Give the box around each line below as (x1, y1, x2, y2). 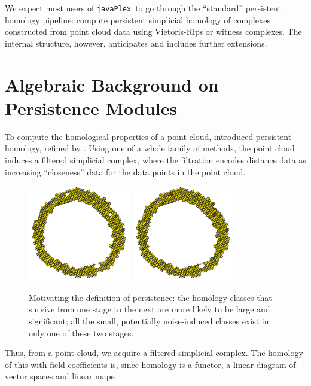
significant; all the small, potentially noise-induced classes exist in (29, 314, 269, 327)
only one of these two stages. (29, 326, 134, 339)
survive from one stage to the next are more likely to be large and (29, 303, 270, 315)
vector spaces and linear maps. (5, 370, 117, 382)
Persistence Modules (5, 95, 178, 120)
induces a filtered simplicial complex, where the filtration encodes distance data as (5, 153, 306, 166)
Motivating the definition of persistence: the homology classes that (29, 291, 272, 303)
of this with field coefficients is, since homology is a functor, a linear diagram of (5, 358, 296, 370)
